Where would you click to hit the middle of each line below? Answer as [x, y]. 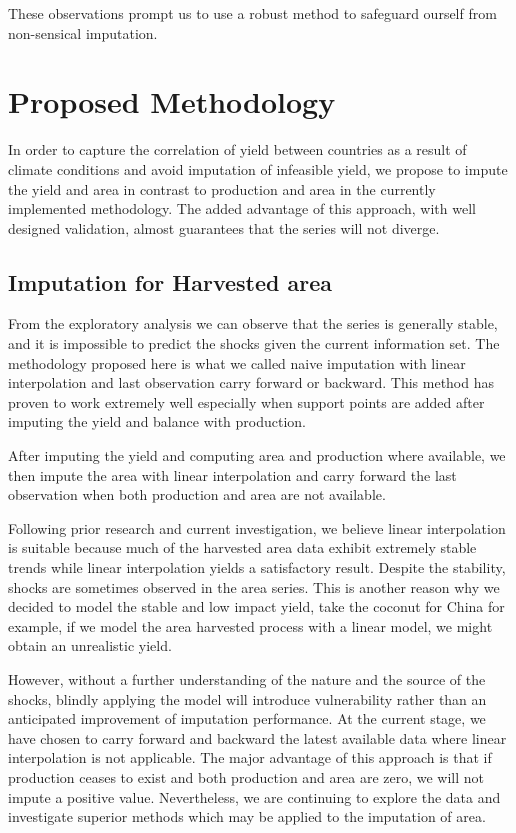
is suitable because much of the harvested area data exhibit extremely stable [242, 547]
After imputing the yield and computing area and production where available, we [257, 455]
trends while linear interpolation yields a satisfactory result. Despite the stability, [257, 567]
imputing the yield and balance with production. [157, 421]
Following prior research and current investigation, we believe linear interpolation [257, 527]
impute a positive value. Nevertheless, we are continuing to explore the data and [254, 796]
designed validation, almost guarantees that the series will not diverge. [224, 227]
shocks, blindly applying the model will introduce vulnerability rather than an [247, 698]
